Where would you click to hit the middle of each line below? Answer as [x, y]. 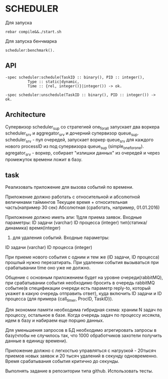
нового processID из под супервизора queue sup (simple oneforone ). [75, 147]
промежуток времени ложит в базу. [44, 159]
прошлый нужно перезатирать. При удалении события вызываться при [82, 263]
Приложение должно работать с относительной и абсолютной [73, 197]
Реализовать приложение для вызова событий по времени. [69, 187]
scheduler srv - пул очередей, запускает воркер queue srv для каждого [79, 140]
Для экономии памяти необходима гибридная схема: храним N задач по [84, 310]
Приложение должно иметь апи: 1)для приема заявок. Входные [73, 217]
